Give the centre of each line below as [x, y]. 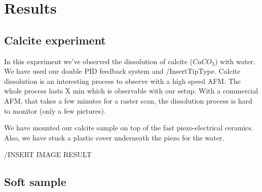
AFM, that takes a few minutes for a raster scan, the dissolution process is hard [128, 100]
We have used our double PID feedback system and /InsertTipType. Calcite [122, 71]
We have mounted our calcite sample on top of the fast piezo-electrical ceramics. [129, 128]
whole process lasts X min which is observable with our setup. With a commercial [131, 91]
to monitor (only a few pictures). [55, 110]
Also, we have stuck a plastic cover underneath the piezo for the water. [114, 137]
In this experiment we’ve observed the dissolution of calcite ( [99, 61]
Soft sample [35, 182]
